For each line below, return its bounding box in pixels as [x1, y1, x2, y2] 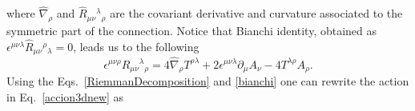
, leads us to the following [73, 38, 199, 54]
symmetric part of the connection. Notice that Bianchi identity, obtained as [6, 22, 377, 39]
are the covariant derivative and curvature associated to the [110, 5, 403, 22]
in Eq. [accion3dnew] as [6, 88, 124, 105]
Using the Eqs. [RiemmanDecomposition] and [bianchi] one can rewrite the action [6, 73, 409, 89]
